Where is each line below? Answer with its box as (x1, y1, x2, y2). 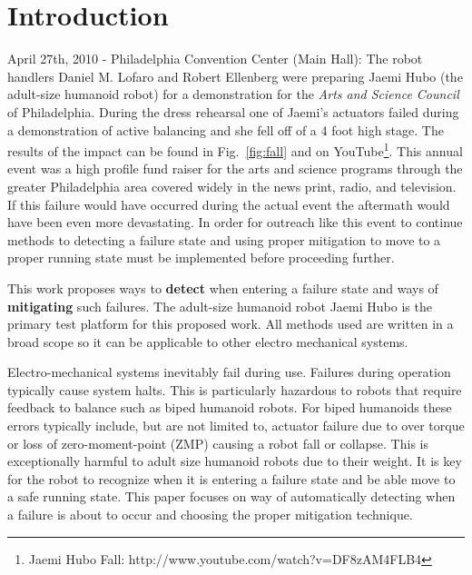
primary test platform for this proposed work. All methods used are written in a (7, 314, 454, 333)
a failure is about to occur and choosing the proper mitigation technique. (7, 505, 413, 524)
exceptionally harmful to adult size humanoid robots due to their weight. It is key (7, 451, 462, 471)
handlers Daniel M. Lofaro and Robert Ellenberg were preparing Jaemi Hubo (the (7, 66, 463, 85)
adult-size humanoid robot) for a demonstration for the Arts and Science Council (7, 84, 459, 104)
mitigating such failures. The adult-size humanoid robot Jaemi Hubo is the (7, 296, 432, 315)
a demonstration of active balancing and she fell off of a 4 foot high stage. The (7, 120, 444, 139)
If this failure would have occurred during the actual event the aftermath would (7, 194, 450, 213)
